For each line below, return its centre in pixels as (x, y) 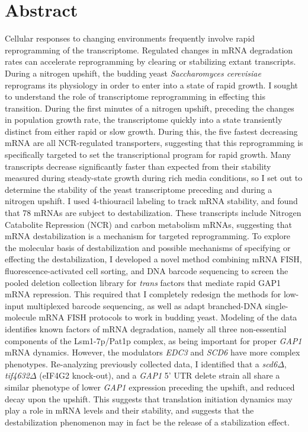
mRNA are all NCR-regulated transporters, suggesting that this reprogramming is (154, 143)
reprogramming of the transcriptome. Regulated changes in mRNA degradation (149, 50)
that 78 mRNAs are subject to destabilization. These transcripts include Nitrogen (153, 213)
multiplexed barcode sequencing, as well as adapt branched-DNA (145, 305)
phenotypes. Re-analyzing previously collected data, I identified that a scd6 (141, 363)
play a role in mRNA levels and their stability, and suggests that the (129, 410)
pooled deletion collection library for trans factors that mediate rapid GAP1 (143, 282)
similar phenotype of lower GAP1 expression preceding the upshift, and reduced (150, 387)
